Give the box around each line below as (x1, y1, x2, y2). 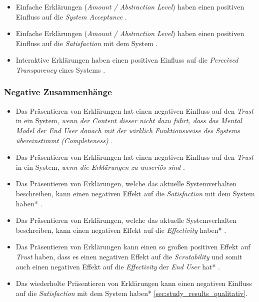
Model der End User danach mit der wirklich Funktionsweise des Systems (15, 125, 240, 135)
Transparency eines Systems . (15, 64, 105, 75)
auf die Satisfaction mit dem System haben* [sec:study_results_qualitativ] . (15, 287, 248, 298)
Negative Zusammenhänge (4, 86, 112, 98)
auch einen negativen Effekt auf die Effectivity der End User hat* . (15, 261, 220, 271)
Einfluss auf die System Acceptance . (15, 11, 127, 22)
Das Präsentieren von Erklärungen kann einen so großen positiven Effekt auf (15, 241, 250, 252)
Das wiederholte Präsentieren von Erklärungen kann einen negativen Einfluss (15, 278, 252, 288)
